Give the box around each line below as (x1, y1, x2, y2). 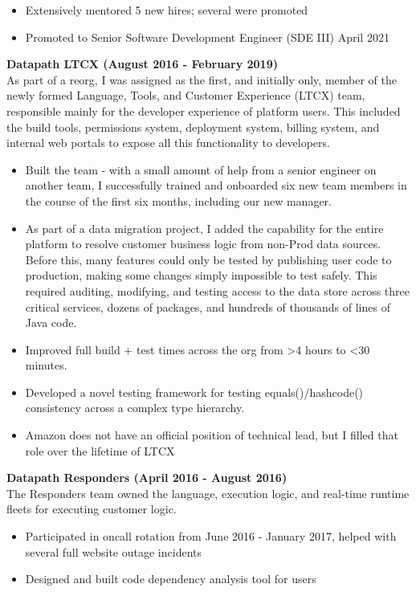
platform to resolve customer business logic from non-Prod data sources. (25, 235, 381, 252)
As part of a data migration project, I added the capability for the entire (25, 219, 384, 236)
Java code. (25, 314, 77, 331)
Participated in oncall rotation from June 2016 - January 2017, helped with (25, 528, 397, 545)
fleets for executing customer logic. (6, 500, 177, 517)
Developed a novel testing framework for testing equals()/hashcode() (25, 383, 364, 400)
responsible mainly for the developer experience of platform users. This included (6, 102, 401, 119)
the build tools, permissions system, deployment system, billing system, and (6, 118, 380, 135)
